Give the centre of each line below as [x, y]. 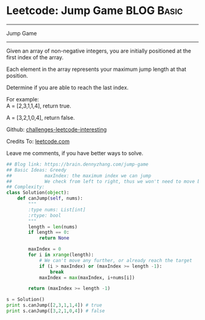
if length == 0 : [49, 233]
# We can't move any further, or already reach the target [115, 260]
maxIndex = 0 [45, 249]
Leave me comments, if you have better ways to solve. [75, 153]
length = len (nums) [53, 227]
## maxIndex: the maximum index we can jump [79, 176]
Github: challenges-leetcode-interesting [56, 129]
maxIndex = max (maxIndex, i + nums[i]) [87, 278]
